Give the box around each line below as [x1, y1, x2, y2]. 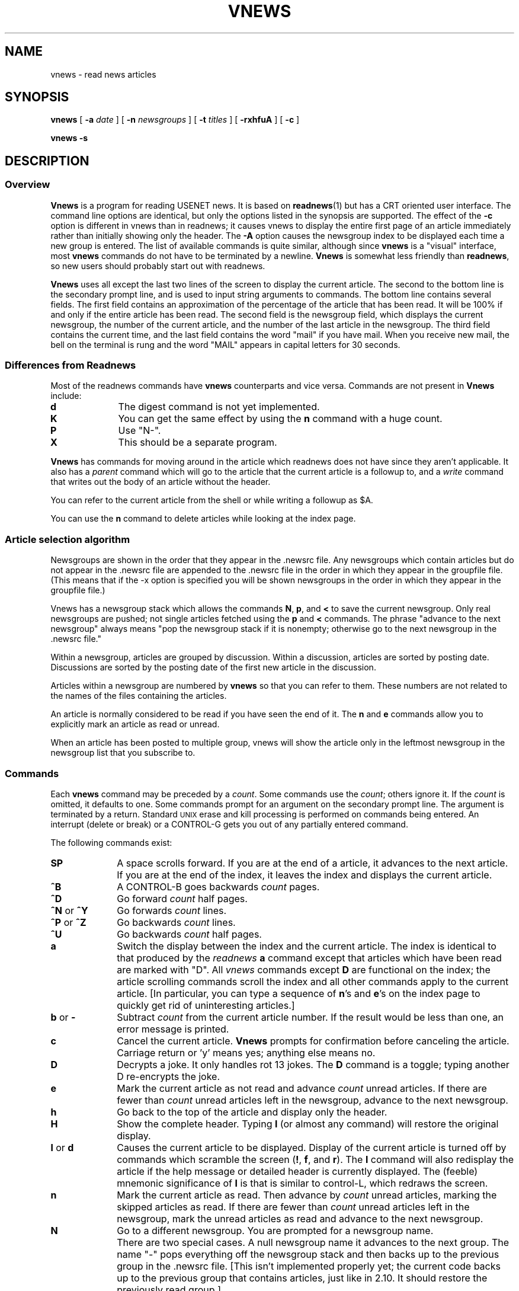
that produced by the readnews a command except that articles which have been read [117, 951, 502, 964]
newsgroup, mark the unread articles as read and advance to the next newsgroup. [117, 1212, 483, 1225]
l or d [50, 1141, 74, 1153]
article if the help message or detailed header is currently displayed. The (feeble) [117, 1165, 478, 1177]
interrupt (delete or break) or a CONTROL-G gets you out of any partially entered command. [50, 819, 408, 829]
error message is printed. [117, 1022, 229, 1035]
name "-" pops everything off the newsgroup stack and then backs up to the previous [117, 1248, 499, 1260]
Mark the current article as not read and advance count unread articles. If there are [117, 1082, 487, 1094]
